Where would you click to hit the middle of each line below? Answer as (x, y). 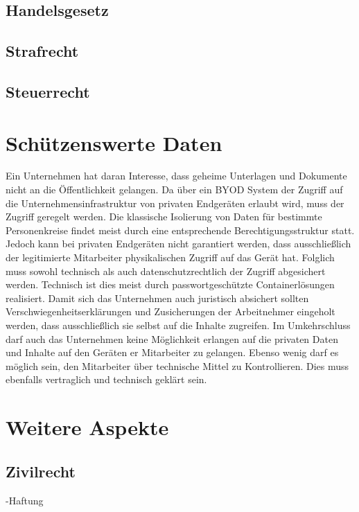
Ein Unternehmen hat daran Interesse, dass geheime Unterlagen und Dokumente (176, 176)
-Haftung (25, 500)
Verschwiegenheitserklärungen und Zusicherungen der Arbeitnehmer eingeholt (170, 311)
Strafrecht (42, 51)
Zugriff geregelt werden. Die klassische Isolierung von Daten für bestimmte (164, 217)
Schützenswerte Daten (114, 142)
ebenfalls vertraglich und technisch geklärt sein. (106, 379)
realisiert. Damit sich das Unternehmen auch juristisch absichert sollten (157, 298)
